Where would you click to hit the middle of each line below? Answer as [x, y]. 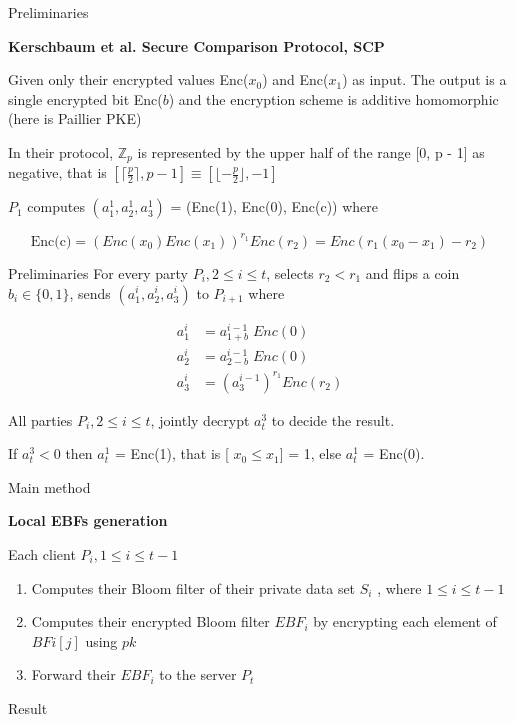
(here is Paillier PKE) [75, 118]
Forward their [73, 674]
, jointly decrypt [200, 419]
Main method [49, 486]
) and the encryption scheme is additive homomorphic [333, 98]
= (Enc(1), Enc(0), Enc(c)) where [274, 206]
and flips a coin [412, 272]
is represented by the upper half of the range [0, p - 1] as [311, 151]
